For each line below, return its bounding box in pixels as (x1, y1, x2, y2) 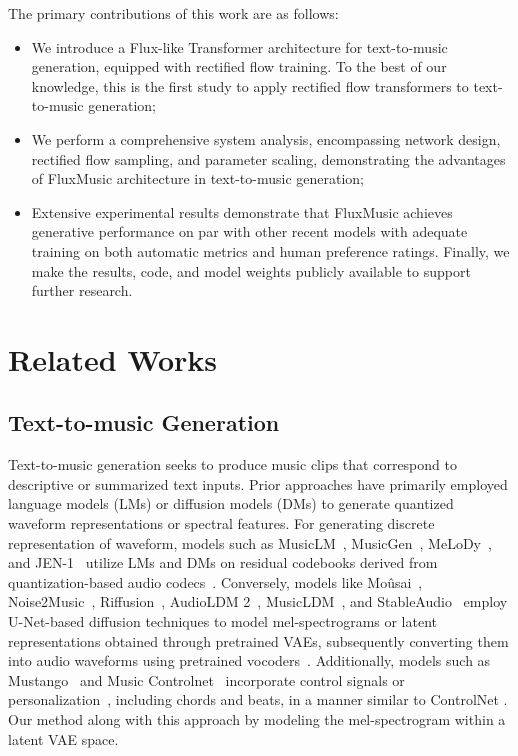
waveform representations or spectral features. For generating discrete (8, 513, 435, 534)
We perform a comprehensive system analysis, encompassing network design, (31, 128, 501, 149)
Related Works (8, 338, 218, 379)
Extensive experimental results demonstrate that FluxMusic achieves (31, 201, 453, 222)
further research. (31, 280, 133, 301)
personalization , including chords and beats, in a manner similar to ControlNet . (8, 689, 508, 710)
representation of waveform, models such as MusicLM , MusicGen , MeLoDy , (8, 532, 492, 553)
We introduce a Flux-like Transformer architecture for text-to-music (31, 36, 448, 57)
